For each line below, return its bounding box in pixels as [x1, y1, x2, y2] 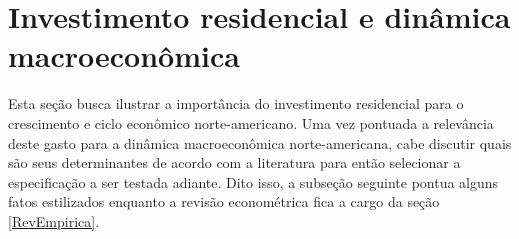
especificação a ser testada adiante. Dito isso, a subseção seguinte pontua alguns [8, 171, 499, 192]
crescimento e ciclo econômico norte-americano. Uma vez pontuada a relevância [8, 112, 494, 133]
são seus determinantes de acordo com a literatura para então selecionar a [8, 152, 461, 173]
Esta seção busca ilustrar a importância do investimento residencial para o [8, 93, 464, 114]
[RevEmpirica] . [8, 210, 100, 231]
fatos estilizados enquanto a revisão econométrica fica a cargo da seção [8, 191, 440, 212]
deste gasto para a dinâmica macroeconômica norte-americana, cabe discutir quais [8, 132, 512, 153]
